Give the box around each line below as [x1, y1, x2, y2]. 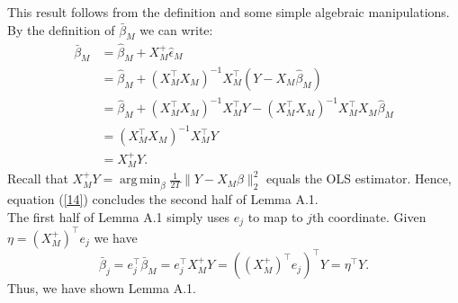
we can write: [139, 20, 213, 39]
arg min [120, 174, 161, 187]
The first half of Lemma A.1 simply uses [7, 207, 230, 226]
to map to [247, 207, 303, 226]
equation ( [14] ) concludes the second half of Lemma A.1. [7, 190, 319, 209]
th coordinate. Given [311, 207, 427, 226]
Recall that [7, 169, 68, 188]
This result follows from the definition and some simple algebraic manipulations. [7, 3, 450, 21]
